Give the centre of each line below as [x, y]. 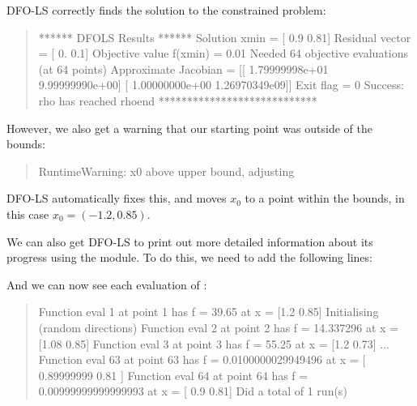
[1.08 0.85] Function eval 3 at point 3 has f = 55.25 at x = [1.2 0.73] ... [214, 343]
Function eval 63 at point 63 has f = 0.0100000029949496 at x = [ [202, 359]
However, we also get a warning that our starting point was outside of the [189, 128]
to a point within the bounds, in [325, 198]
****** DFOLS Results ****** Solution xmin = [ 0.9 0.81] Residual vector [225, 37]
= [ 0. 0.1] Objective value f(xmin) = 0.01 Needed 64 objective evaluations [223, 53]
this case [28, 214]
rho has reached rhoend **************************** [178, 100]
